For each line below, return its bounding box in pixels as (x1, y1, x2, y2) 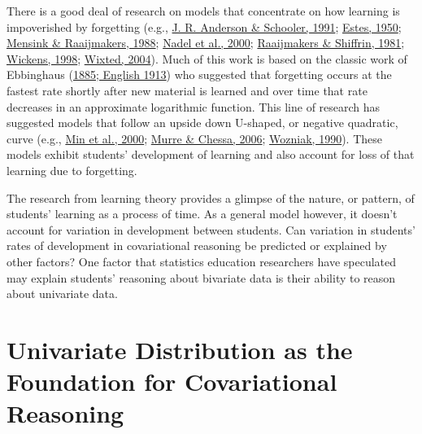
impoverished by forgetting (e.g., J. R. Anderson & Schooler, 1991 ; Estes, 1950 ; (7, 18, 402, 35)
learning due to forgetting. (7, 161, 137, 178)
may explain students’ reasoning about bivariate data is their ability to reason (7, 269, 396, 286)
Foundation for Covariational (7, 365, 337, 398)
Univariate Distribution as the (7, 332, 353, 366)
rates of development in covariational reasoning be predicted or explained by (7, 237, 387, 254)
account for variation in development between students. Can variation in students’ (7, 221, 415, 238)
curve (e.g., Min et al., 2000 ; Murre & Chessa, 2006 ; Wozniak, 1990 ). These (7, 129, 382, 147)
